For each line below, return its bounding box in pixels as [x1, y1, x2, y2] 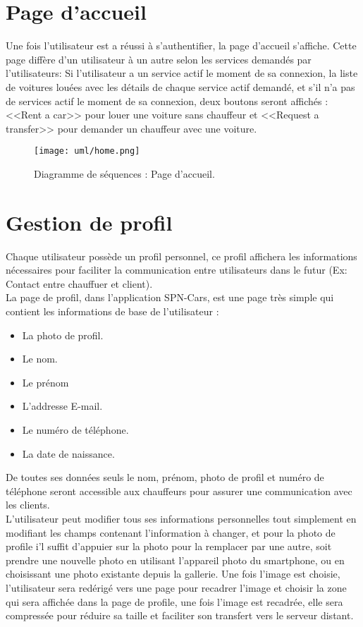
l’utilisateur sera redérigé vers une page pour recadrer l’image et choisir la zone [6, 580, 347, 595]
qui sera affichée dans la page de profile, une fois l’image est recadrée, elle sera [6, 594, 343, 609]
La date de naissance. [22, 446, 115, 461]
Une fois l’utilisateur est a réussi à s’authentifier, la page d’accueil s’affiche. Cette [6, 38, 357, 53]
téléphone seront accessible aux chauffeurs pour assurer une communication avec [6, 483, 352, 498]
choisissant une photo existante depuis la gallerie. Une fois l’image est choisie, [6, 566, 340, 581]
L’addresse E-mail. [22, 398, 103, 413]
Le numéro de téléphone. [22, 422, 129, 437]
